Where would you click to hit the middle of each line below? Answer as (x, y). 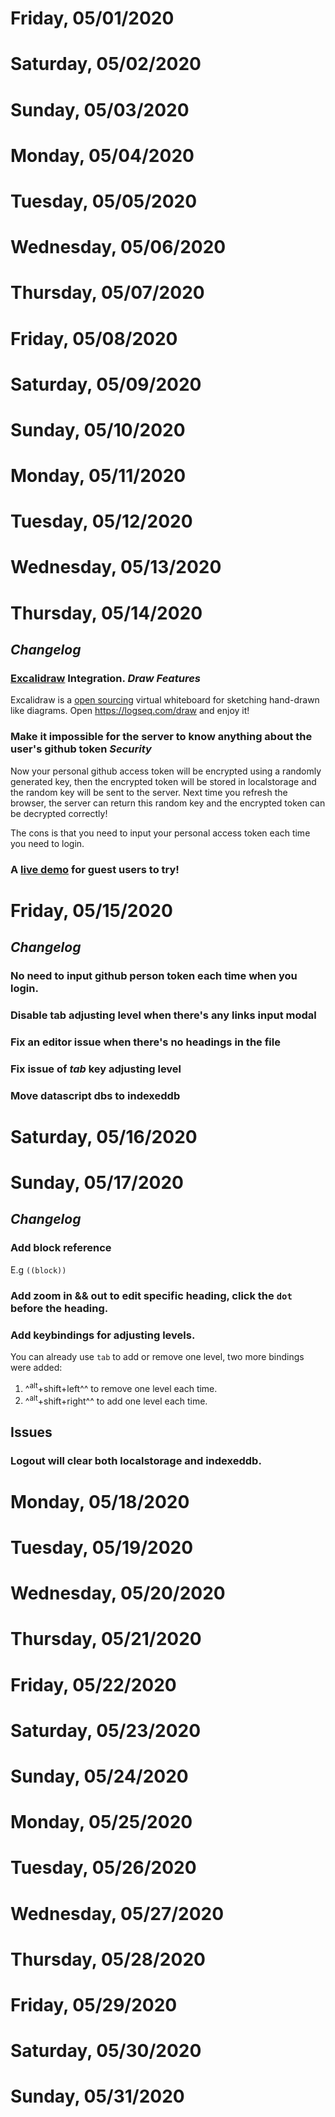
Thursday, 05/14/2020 (106, 613)
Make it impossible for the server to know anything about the (161, 737)
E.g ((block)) (38, 1269)
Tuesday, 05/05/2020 (104, 201)
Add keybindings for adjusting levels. (103, 1335)
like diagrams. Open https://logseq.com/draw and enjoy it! (130, 711)
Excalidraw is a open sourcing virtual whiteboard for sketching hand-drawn (165, 700)
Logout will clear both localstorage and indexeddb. (136, 1460)
